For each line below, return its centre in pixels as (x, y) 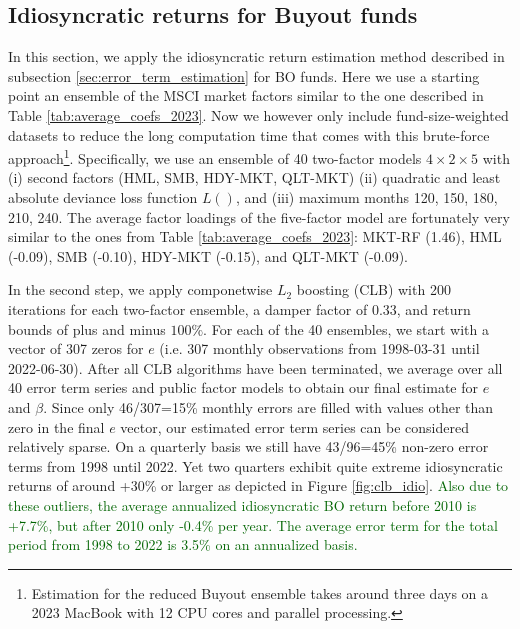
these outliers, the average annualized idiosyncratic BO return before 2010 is (242, 504)
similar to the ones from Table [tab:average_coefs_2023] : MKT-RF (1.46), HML (255, 236)
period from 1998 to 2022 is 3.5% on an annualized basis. (183, 544)
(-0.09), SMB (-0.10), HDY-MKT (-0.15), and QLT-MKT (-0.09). (208, 255)
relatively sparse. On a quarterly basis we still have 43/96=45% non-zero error (248, 446)
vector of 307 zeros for (76, 348)
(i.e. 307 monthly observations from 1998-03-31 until (319, 348)
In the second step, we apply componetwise (140, 289)
